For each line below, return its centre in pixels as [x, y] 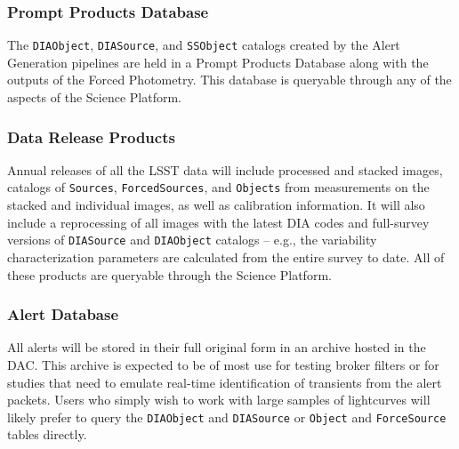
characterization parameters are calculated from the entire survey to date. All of [226, 257]
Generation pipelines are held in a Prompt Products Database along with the [218, 62]
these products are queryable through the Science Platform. [169, 274]
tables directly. [47, 434]
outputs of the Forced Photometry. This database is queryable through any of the [229, 80]
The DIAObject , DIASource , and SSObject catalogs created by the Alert [204, 45]
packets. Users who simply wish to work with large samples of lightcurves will [219, 400]
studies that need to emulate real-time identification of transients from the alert [225, 382]
